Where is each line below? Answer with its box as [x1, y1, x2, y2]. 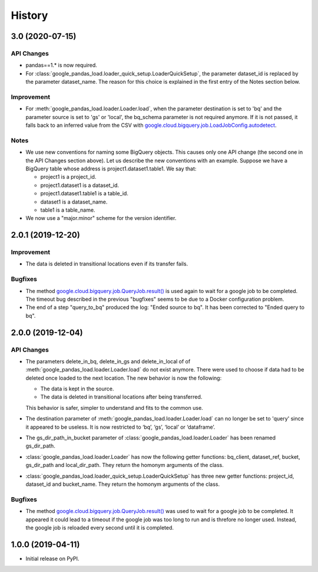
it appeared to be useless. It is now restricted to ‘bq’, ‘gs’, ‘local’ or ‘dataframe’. [25, 423, 216, 430]
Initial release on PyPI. [25, 555, 79, 562]
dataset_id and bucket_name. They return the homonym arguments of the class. [25, 481, 220, 488]
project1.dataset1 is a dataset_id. [40, 182, 120, 189]
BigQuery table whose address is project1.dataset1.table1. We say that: [25, 165, 197, 172]
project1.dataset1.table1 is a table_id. [40, 190, 129, 197]
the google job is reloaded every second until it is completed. [25, 524, 174, 531]
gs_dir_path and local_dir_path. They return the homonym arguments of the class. [25, 462, 224, 469]
